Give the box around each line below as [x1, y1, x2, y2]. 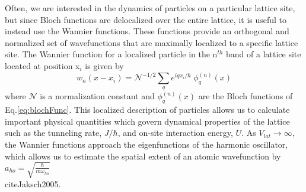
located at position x [5, 59, 80, 71]
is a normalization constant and [40, 90, 155, 102]
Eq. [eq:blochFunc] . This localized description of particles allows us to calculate [5, 103, 290, 116]
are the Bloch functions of [198, 90, 293, 102]
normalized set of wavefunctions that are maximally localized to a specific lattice [5, 36, 298, 48]
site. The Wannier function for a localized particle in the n [5, 48, 218, 60]
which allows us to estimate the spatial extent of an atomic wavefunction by [5, 149, 281, 162]
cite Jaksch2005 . [5, 177, 61, 190]
